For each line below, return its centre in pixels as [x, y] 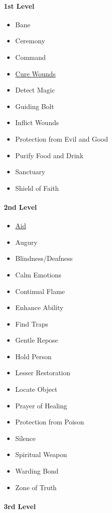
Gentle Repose [37, 340]
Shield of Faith [37, 188]
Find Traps [32, 323]
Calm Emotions [38, 274]
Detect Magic [35, 90]
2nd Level [21, 207]
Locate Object [36, 389]
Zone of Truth [36, 487]
